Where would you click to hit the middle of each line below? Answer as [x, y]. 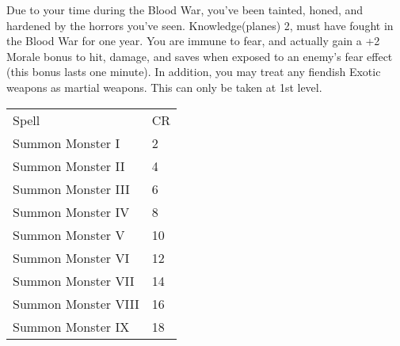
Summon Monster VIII [76, 303]
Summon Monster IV [71, 211]
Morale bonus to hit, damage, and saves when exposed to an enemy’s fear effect [200, 56]
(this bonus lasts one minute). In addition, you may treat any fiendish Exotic [194, 72]
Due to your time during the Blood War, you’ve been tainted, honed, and [185, 10]
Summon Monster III [71, 188]
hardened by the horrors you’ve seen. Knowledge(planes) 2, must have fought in [200, 25]
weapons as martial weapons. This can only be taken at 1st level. [164, 87]
